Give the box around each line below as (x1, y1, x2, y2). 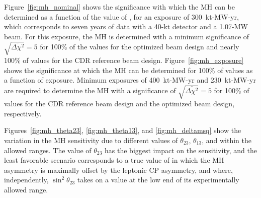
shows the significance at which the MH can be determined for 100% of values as (4, 64, 253, 75)
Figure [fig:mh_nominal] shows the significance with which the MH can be (4, 2, 235, 12)
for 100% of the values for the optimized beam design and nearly (40, 41, 239, 52)
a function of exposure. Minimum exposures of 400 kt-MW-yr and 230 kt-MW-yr (4, 75, 256, 85)
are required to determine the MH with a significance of (4, 85, 176, 95)
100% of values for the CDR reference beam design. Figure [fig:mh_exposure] (4, 54, 244, 65)
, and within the (202, 135, 251, 146)
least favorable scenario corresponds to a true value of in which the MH (4, 155, 224, 165)
